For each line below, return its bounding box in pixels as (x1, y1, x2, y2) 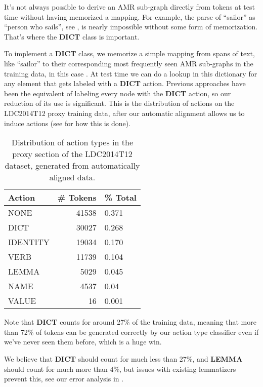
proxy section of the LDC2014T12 (12, 148, 133, 160)
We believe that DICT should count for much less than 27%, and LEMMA (4, 353, 243, 364)
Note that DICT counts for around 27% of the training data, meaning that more (4, 317, 256, 327)
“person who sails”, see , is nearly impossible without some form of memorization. (4, 21, 258, 32)
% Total (104, 191, 137, 204)
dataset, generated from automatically (5, 160, 140, 172)
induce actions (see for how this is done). (4, 118, 130, 128)
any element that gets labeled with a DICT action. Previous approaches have (4, 78, 246, 89)
